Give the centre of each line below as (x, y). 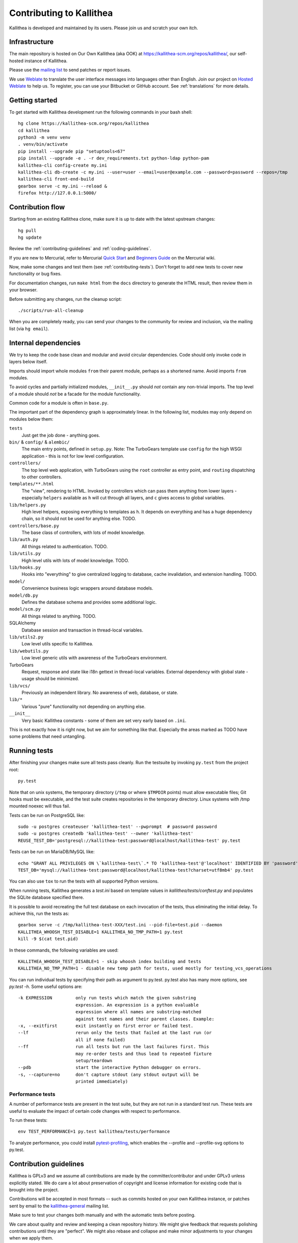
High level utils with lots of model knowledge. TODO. (75, 560)
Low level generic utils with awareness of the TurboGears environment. (94, 658)
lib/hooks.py (25, 568)
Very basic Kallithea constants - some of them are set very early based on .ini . (104, 720)
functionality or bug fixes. (36, 274)
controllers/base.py (34, 526)
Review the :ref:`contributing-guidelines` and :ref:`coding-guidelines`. (80, 249)
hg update (30, 237)
